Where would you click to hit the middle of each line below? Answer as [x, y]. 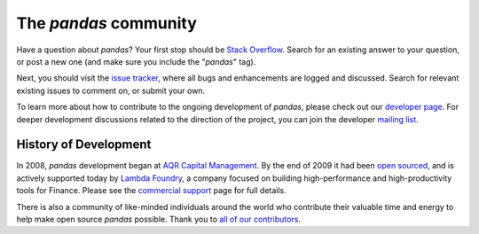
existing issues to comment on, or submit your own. [111, 90]
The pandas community [106, 23]
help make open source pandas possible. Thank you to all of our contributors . [159, 219]
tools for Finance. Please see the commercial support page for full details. [152, 191]
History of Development [84, 145]
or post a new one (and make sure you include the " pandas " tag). [136, 61]
